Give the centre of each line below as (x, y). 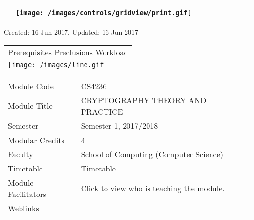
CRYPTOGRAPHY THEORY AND (144, 100)
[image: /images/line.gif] (58, 64)
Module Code (31, 86)
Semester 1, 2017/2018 (119, 125)
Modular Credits (36, 140)
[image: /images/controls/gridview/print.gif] (104, 13)
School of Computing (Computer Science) (152, 154)
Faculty (21, 154)
